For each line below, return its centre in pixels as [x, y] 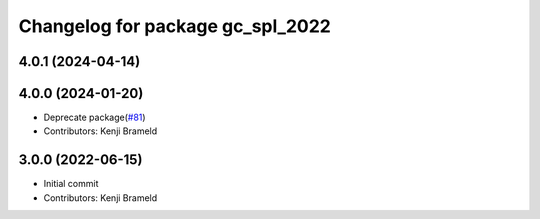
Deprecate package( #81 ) [94, 117]
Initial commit [71, 184]
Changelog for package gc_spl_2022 [175, 26]
